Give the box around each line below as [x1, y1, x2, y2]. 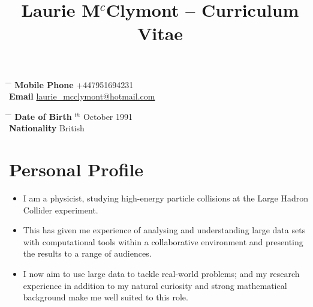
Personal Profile [9, 157, 144, 182]
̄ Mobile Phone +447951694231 [9, 78, 134, 91]
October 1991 [83, 110, 133, 122]
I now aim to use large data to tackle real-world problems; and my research [23, 267, 300, 280]
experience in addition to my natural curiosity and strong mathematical [23, 279, 287, 291]
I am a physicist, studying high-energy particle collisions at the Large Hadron [23, 192, 308, 204]
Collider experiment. [23, 203, 98, 216]
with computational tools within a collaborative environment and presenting [23, 235, 303, 248]
